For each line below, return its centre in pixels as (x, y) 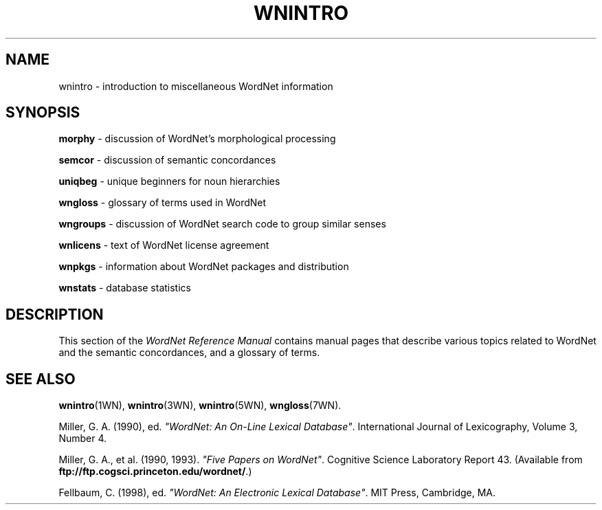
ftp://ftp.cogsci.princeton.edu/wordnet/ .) (155, 472)
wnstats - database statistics (125, 288)
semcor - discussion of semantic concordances (167, 160)
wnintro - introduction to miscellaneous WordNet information (196, 86)
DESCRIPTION (55, 314)
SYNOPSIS (43, 113)
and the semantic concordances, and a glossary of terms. (189, 353)
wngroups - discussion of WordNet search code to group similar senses (222, 224)
